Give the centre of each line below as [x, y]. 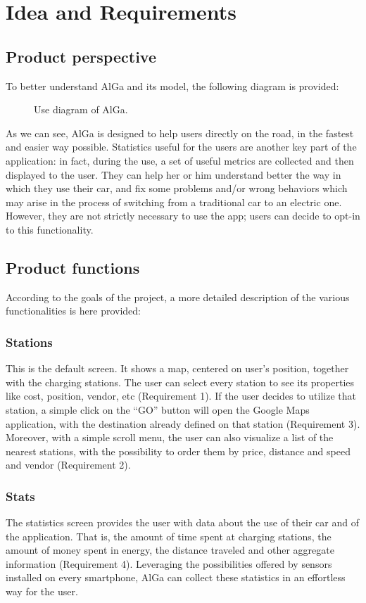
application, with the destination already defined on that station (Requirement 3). [183, 423]
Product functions [73, 267]
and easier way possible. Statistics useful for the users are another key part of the [181, 147]
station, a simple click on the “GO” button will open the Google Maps [158, 409]
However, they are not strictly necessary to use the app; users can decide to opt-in [183, 216]
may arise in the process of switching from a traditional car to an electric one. [174, 202]
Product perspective [81, 56]
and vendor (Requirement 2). [68, 465]
